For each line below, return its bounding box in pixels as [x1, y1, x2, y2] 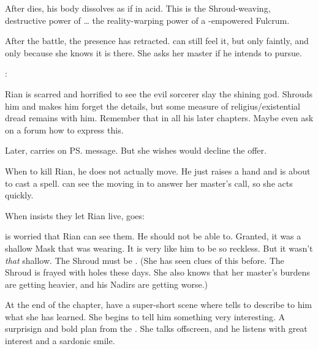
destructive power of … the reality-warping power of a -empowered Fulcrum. [5, 13, 290, 26]
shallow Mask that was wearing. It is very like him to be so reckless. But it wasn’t [5, 241, 313, 254]
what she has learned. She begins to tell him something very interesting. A [5, 310, 286, 323]
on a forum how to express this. [5, 123, 124, 136]
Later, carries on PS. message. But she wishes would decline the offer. [5, 144, 267, 157]
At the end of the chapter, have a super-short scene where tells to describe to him [5, 298, 312, 311]
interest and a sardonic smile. [5, 334, 115, 347]
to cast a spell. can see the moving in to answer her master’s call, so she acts [5, 176, 293, 189]
